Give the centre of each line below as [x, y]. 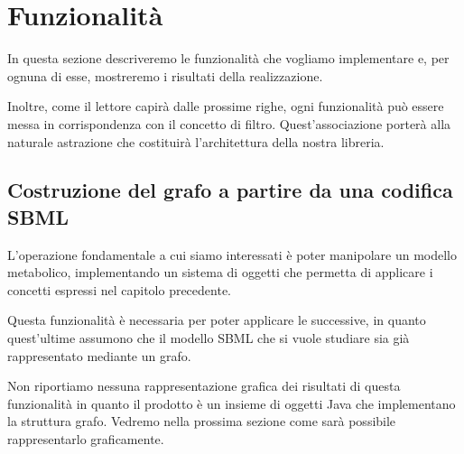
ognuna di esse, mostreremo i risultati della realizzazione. [165, 75]
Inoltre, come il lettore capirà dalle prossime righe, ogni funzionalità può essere [226, 106]
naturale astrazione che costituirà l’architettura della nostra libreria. [196, 141]
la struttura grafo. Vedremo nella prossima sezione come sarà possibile [202, 421]
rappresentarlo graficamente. [86, 439]
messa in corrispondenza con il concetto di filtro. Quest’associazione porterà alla [229, 123]
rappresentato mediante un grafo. [99, 355]
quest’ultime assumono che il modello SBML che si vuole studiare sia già [209, 338]
